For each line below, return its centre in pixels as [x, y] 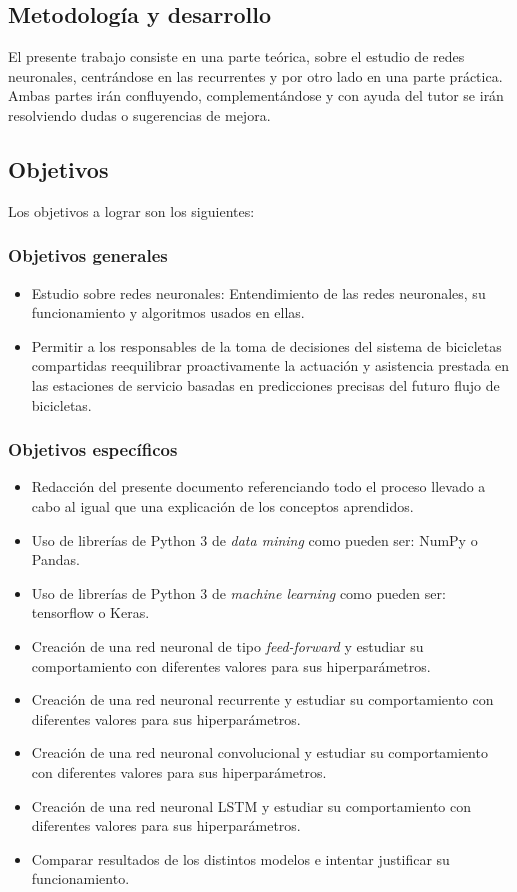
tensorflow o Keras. [90, 612]
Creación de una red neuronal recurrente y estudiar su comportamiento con [262, 699]
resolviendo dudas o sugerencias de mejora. [139, 114]
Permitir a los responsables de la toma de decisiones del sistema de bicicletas [266, 345]
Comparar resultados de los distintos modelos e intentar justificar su [240, 858]
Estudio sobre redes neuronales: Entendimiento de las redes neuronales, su [258, 292]
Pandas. [55, 559]
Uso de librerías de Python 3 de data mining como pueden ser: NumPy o [254, 539]
